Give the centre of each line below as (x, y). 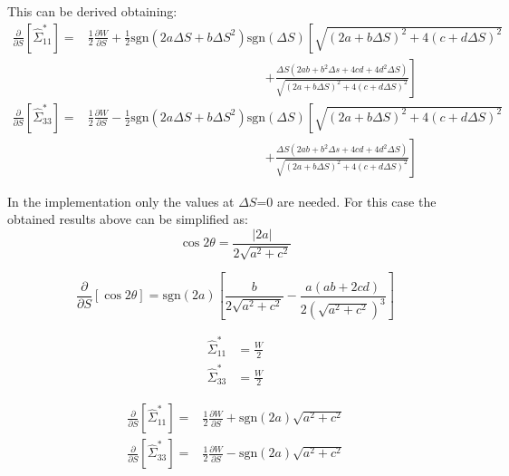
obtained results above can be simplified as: (128, 219)
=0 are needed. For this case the (346, 201)
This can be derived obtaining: (92, 11)
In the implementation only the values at (121, 201)
